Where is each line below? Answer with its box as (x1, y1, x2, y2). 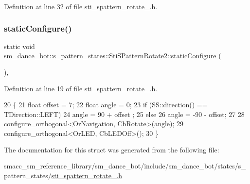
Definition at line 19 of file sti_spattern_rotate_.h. (4, 83, 158, 93)
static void (4, 41, 35, 51)
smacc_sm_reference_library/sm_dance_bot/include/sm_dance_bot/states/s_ (4, 161, 246, 171)
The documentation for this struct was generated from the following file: (4, 144, 219, 154)
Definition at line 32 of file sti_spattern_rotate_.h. (4, 1, 158, 11)
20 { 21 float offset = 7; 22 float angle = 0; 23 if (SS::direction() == (4, 100, 208, 110)
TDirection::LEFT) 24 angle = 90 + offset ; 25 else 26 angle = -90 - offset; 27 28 (4, 109, 245, 119)
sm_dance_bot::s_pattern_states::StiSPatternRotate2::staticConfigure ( (4, 50, 221, 61)
